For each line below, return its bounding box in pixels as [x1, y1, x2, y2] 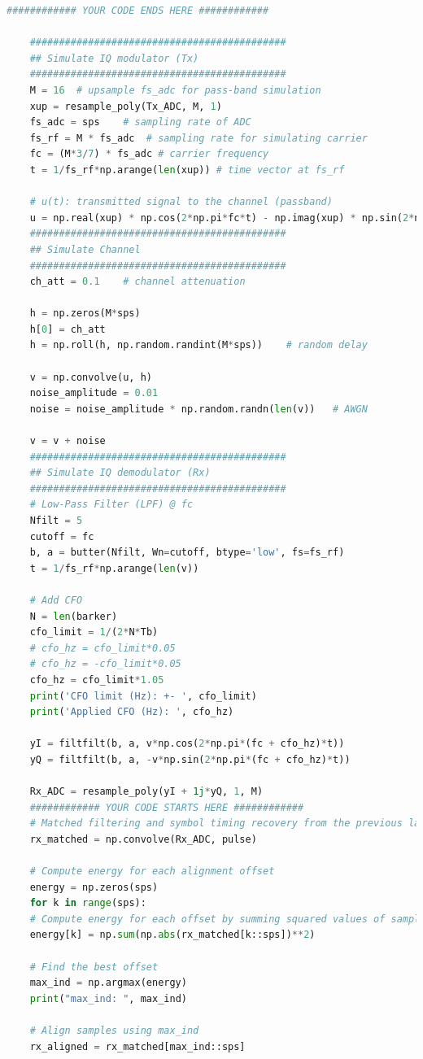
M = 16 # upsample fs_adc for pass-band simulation [29, 84, 321, 96]
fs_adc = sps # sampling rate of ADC [29, 116, 251, 129]
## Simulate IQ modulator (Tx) [29, 52, 199, 64]
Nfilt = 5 [29, 515, 83, 526]
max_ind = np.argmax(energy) [29, 977, 187, 989]
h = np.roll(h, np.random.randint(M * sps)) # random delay [29, 339, 368, 351]
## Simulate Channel [29, 243, 141, 255]
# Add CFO [29, 594, 83, 606]
